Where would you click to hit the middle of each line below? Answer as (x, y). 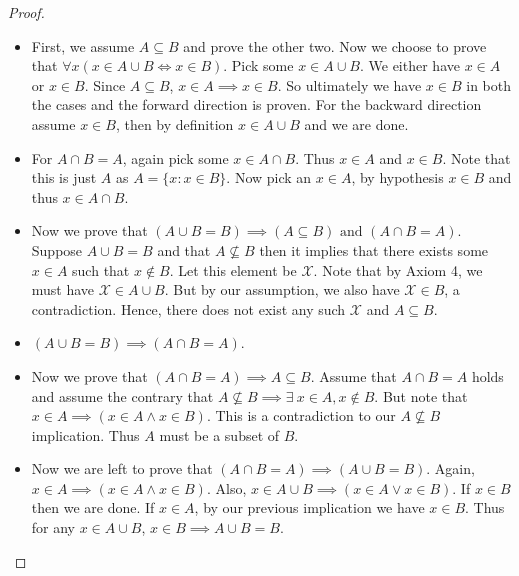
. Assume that (353, 375)
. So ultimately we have (349, 84)
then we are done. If (93, 507)
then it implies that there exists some (374, 249)
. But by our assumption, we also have (282, 289)
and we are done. (356, 123)
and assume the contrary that (122, 395)
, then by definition (174, 123)
